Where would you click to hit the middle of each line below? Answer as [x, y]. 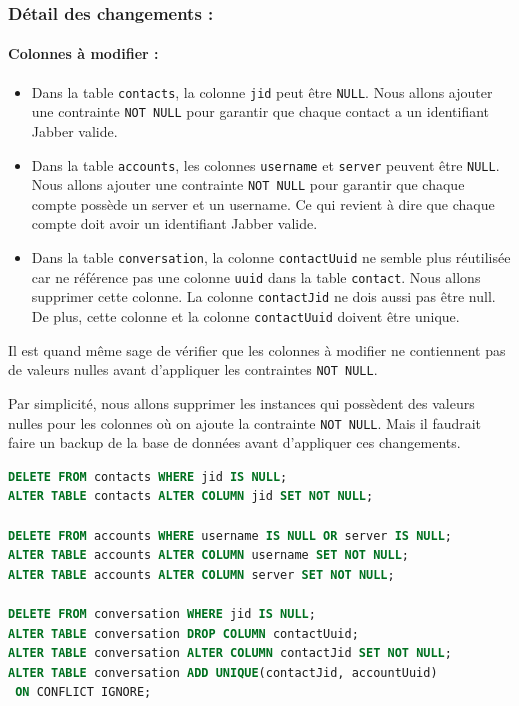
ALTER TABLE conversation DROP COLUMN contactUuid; [183, 633]
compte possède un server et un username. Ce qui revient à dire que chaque [263, 203]
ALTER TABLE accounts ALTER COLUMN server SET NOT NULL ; [201, 574]
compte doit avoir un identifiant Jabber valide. [174, 223]
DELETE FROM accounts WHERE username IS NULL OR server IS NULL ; [230, 535]
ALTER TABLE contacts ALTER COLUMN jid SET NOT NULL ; [191, 496]
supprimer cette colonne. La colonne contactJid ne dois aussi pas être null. [263, 296]
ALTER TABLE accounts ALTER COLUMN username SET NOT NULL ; [208, 555]
